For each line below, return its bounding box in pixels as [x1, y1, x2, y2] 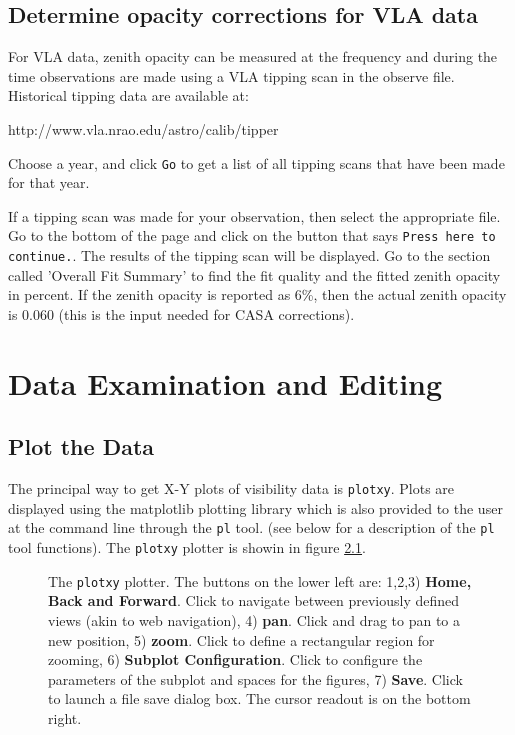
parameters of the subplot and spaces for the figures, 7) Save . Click [48, 668, 463, 689]
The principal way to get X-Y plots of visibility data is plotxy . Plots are [8, 478, 455, 499]
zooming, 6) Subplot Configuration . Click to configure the [48, 649, 423, 670]
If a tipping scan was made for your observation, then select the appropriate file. [8, 205, 501, 226]
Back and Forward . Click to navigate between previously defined [48, 590, 460, 611]
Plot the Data [8, 431, 155, 462]
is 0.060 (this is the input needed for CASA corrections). [8, 303, 355, 324]
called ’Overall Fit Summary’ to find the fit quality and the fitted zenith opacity [8, 264, 501, 285]
